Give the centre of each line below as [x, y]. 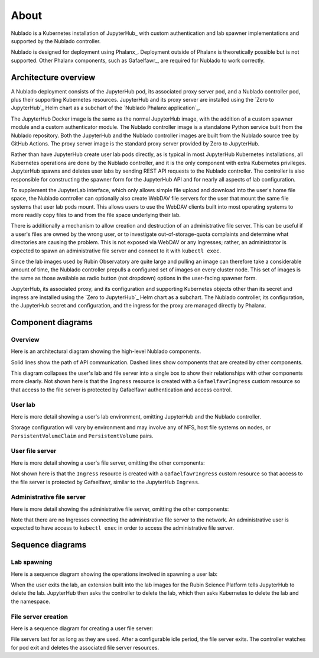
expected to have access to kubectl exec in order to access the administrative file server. [123, 528]
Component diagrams [52, 322]
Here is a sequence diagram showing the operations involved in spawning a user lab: [114, 574]
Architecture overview [53, 77]
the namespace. [30, 601]
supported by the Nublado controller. [56, 41]
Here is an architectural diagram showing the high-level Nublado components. [106, 351]
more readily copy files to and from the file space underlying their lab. [96, 215]
